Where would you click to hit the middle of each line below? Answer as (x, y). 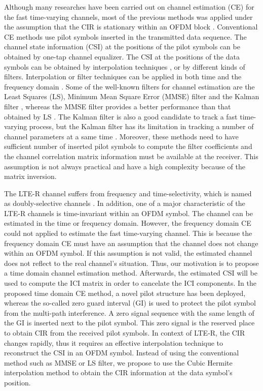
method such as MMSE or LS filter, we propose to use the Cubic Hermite (118, 362)
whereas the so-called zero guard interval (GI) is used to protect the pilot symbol (130, 303)
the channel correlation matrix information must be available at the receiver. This (131, 156)
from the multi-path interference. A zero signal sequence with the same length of (129, 312)
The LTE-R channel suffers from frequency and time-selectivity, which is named (128, 193)
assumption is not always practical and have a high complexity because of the (125, 166)
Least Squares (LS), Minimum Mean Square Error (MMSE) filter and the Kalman (132, 96)
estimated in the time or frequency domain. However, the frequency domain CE (128, 223)
